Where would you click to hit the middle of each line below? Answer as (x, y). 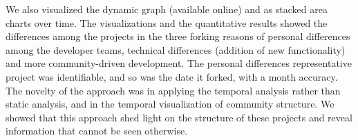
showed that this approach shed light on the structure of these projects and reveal (179, 117)
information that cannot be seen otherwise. (97, 131)
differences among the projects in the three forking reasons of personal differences (178, 36)
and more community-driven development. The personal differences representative (179, 63)
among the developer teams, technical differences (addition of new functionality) (176, 49)
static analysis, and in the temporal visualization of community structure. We (170, 104)
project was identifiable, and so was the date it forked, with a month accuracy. (172, 76)
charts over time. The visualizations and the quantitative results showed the (167, 22)
